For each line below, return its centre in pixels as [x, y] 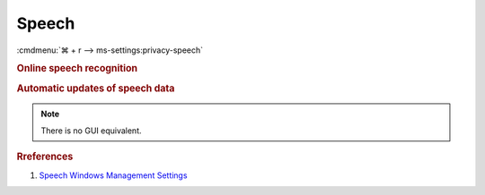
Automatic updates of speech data [96, 88]
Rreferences [45, 157]
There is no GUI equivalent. [91, 131]
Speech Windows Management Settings [113, 175]
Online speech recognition [77, 69]
